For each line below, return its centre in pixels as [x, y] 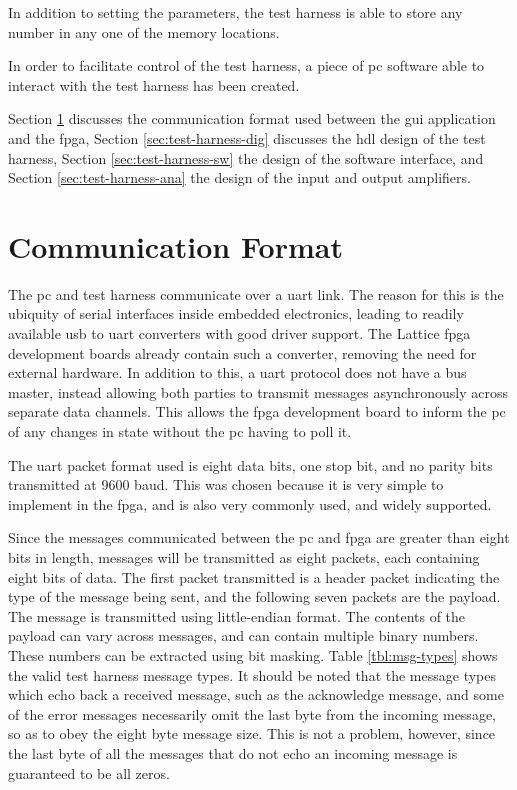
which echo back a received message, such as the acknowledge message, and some [256, 694]
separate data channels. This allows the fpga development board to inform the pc [257, 411]
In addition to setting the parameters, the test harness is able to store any [235, 12]
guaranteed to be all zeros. [89, 772]
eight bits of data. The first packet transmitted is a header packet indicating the [254, 576]
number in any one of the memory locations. [144, 31]
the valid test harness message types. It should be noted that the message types [252, 674]
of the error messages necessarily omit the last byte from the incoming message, [252, 713]
